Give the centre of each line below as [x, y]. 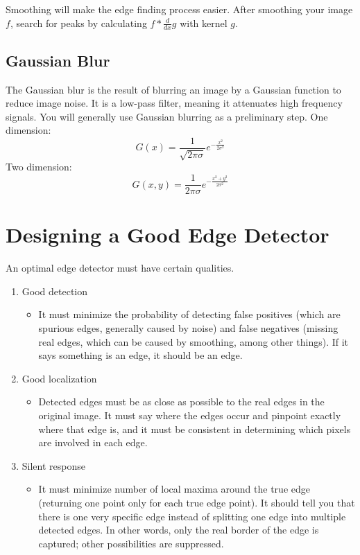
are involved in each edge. [93, 442]
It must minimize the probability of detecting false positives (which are [189, 314]
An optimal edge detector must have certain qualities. [120, 268]
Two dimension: [39, 167]
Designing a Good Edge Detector [168, 235]
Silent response [53, 465]
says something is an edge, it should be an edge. [140, 355]
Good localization [59, 378]
